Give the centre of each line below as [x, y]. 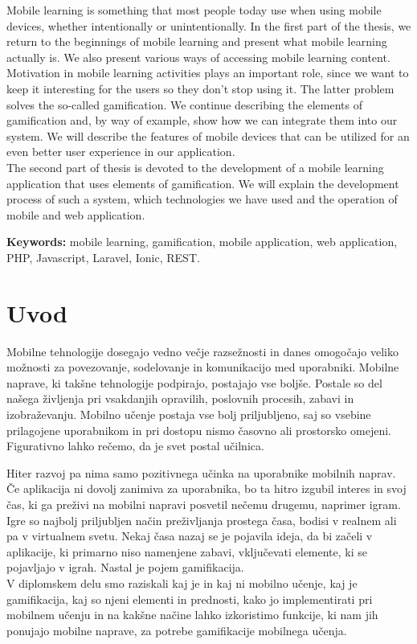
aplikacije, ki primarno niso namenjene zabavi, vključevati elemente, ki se [187, 551]
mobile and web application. [76, 214]
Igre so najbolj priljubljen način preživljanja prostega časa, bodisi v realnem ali [202, 520]
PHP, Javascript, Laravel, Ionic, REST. [103, 257]
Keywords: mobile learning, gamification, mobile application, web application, [202, 242]
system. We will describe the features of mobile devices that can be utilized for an [208, 135]
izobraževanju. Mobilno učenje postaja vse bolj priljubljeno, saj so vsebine [189, 414]
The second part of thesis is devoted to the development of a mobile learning [195, 167]
